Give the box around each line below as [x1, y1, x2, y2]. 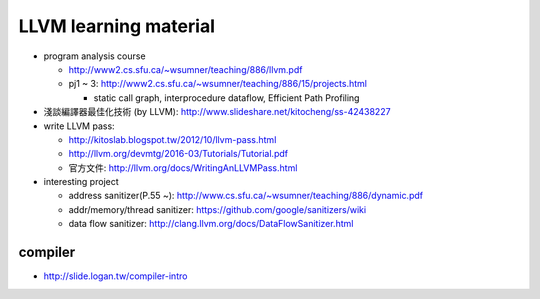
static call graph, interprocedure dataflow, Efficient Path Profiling [93, 91, 360, 104]
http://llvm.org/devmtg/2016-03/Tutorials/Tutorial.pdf [68, 148, 289, 160]
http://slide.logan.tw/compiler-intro [43, 270, 188, 282]
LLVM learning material [18, 15, 215, 37]
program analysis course [43, 50, 146, 62]
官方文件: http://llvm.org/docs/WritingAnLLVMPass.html [68, 161, 298, 174]
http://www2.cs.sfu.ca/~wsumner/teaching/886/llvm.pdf [68, 63, 303, 75]
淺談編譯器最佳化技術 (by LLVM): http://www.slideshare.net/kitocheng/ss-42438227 [43, 106, 391, 118]
